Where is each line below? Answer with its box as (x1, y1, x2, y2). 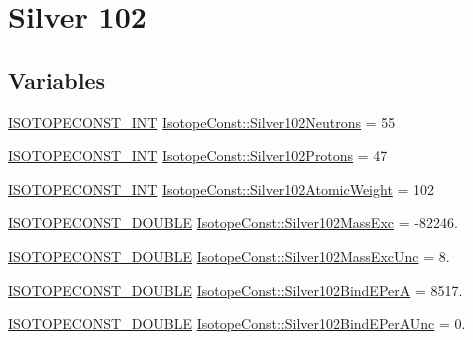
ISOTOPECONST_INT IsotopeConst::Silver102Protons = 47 (8, 145, 388, 166)
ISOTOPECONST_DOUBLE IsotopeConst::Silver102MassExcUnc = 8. (8, 245, 450, 266)
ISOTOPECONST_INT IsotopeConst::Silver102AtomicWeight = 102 (8, 178, 435, 199)
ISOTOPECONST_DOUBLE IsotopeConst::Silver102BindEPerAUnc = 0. (8, 313, 466, 334)
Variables (8, 64, 106, 95)
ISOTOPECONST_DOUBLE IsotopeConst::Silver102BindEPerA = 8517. (8, 279, 463, 300)
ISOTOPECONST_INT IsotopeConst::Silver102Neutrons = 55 (8, 111, 396, 132)
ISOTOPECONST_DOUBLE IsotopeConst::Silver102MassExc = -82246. (8, 212, 458, 233)
